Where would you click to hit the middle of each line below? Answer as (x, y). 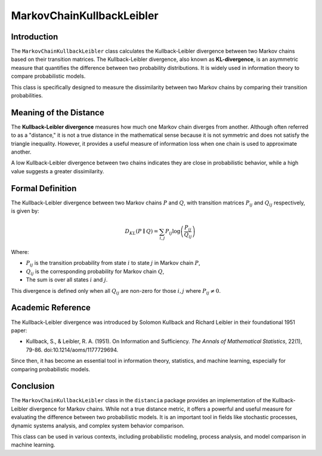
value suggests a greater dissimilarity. (58, 171)
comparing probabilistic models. (51, 369)
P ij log (173, 232)
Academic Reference (51, 308)
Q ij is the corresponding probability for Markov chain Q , (95, 272)
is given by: (25, 211)
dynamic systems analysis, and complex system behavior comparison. (98, 426)
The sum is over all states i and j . (67, 280)
